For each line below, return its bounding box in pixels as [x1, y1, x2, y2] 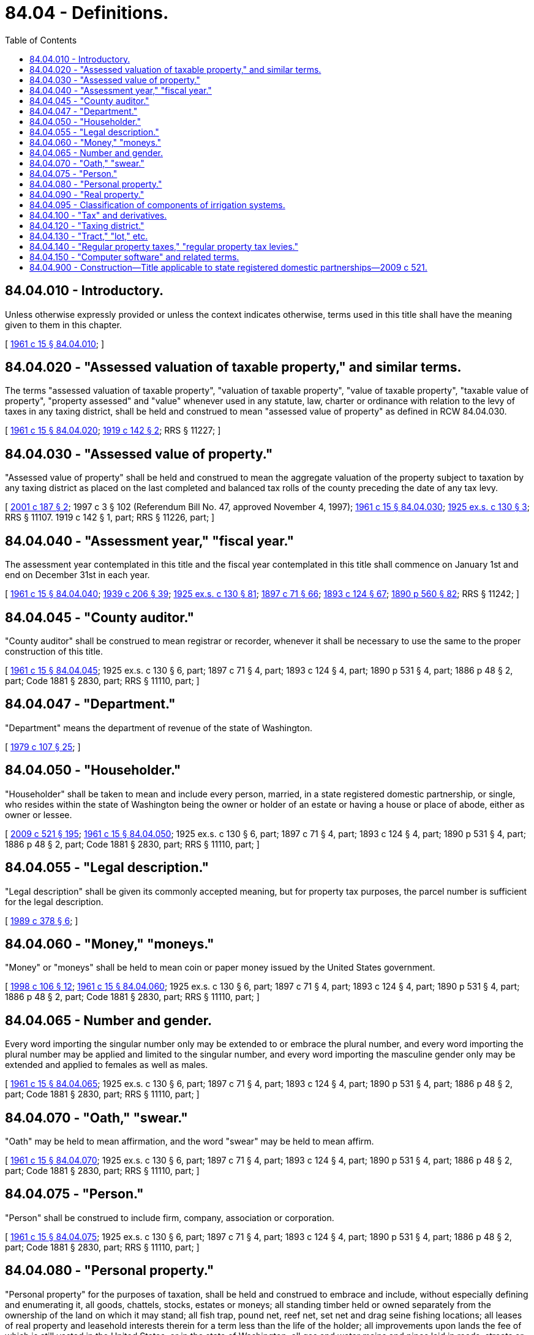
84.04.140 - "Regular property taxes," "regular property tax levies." [29, 241, 298, 252]
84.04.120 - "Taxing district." [29, 220, 145, 231]
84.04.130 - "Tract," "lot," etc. [29, 230, 148, 241]
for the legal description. [5, 896, 103, 907]
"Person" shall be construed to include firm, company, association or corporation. [5, 1212, 334, 1223]
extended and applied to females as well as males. [5, 1059, 208, 1070]
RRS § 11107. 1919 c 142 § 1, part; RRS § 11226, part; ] [5, 512, 215, 523]
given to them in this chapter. [5, 319, 122, 330]
